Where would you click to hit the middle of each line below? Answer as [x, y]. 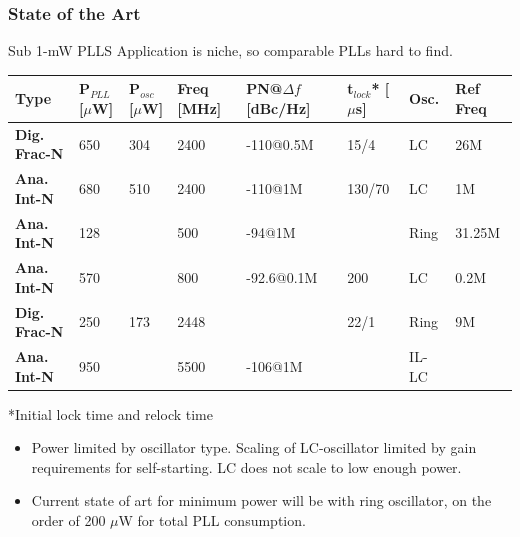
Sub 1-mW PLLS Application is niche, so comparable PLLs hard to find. [230, 50]
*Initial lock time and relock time [110, 413]
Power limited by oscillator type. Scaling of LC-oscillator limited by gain [254, 447]
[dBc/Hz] [278, 107]
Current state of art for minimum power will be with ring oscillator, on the [261, 500]
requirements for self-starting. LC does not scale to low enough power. [246, 466]
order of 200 [68, 520]
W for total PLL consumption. [212, 520]
